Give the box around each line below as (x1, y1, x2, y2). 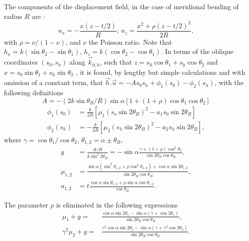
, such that (100, 57, 132, 67)
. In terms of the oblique (161, 46, 233, 56)
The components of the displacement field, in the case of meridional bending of (4, 1, 239, 11)
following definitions (4, 87, 64, 98)
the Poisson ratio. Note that (88, 36, 172, 47)
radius (4, 11, 22, 21)
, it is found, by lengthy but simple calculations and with (76, 67, 246, 77)
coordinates (4, 57, 38, 67)
